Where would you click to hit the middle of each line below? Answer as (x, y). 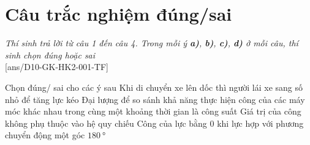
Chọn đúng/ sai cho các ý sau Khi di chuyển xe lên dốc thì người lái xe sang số (154, 87)
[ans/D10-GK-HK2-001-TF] (57, 67)
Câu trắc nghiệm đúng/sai (119, 14)
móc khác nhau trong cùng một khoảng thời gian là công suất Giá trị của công (153, 111)
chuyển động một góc (45, 135)
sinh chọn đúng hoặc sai (50, 55)
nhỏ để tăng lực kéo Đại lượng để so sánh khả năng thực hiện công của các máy (155, 99)
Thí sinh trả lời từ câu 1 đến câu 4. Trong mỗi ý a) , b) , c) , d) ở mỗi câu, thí (152, 43)
